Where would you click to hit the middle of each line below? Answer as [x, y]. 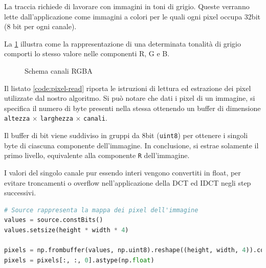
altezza [17, 119]
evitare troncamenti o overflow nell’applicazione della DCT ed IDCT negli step [128, 182]
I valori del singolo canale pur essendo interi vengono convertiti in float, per [123, 172]
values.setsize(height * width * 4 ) [66, 230]
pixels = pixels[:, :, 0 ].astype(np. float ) [79, 260]
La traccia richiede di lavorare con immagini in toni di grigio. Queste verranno [127, 6]
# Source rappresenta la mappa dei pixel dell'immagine [101, 210]
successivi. [20, 193]
